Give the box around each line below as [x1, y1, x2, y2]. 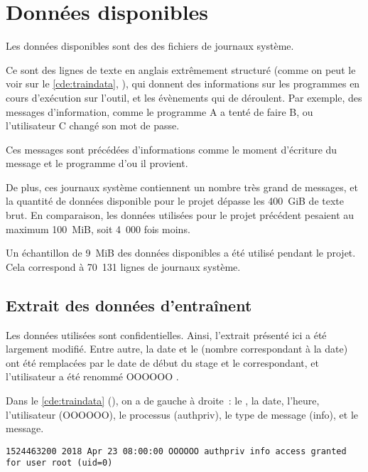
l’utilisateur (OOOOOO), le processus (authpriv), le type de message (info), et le [6, 407, 359, 422]
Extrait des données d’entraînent [6, 294, 252, 316]
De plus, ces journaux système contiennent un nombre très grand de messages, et [6, 179, 358, 194]
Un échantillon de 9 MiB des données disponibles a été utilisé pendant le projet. [6, 245, 356, 260]
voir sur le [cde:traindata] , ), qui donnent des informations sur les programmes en [6, 76, 360, 91]
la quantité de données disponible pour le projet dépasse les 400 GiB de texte [6, 193, 344, 208]
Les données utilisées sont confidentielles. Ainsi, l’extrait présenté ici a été [6, 327, 327, 342]
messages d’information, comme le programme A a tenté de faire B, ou [6, 104, 313, 119]
